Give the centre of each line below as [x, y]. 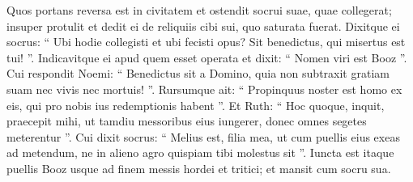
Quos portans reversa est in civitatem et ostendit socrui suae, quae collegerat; [199, 10]
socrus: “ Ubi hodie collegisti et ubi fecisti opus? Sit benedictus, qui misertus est [206, 42]
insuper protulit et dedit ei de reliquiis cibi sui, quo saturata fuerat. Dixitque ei [203, 25]
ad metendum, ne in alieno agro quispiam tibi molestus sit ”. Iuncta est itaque [200, 152]
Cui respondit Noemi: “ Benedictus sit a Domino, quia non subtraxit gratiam [198, 73]
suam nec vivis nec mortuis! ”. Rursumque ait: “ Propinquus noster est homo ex [204, 89]
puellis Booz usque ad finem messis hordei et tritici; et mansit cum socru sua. [199, 168]
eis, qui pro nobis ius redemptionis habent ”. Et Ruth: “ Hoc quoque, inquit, [196, 105]
